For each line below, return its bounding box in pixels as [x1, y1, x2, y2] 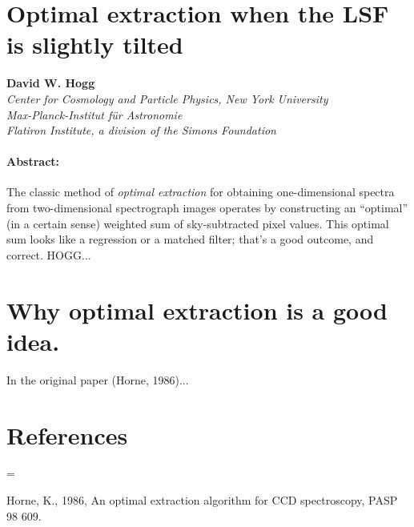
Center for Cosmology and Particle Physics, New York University [6, 90, 328, 107]
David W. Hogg [6, 74, 95, 91]
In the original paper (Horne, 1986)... [6, 371, 189, 388]
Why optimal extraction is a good [6, 293, 388, 326]
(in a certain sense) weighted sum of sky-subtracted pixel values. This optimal [6, 215, 389, 231]
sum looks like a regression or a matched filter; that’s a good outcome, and [6, 231, 374, 247]
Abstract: [6, 153, 60, 170]
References [6, 418, 128, 451]
